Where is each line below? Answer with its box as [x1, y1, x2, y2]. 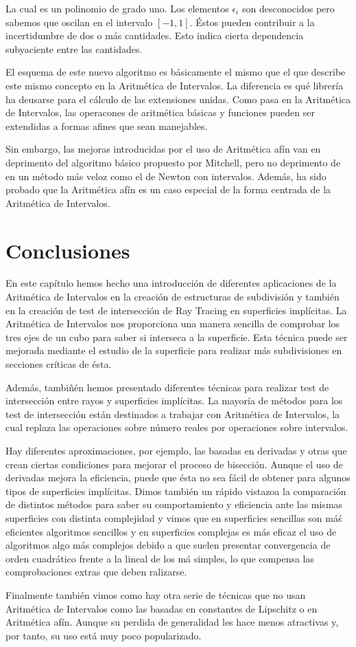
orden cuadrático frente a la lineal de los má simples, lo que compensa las [5, 551, 315, 565]
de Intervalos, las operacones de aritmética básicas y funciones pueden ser [5, 105, 315, 120]
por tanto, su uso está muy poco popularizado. [5, 628, 202, 642]
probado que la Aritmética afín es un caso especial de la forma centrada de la [5, 182, 331, 197]
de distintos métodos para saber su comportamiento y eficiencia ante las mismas [5, 497, 343, 512]
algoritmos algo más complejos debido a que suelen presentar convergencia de [5, 538, 331, 552]
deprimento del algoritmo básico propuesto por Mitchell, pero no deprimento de [5, 155, 341, 169]
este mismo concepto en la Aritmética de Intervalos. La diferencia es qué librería [5, 78, 344, 92]
